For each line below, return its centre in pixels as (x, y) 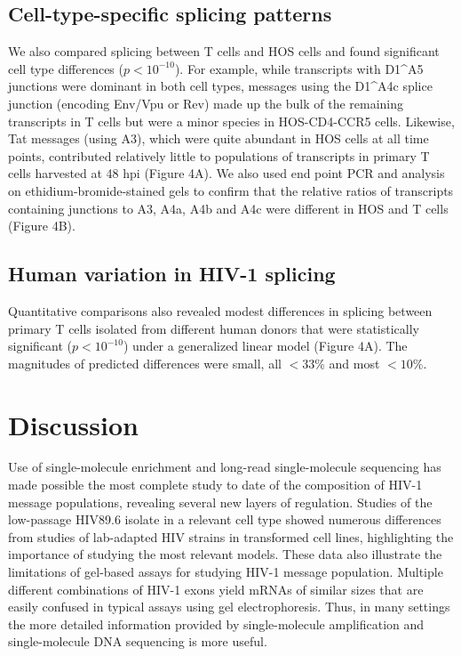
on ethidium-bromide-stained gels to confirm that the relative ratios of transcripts (231, 190)
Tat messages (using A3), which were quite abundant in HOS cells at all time (219, 138)
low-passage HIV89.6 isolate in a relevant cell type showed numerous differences (225, 519)
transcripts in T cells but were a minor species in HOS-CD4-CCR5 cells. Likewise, (231, 121)
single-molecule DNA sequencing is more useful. (138, 641)
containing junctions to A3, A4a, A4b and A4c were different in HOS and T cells (228, 208)
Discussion (73, 424)
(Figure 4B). (42, 226)
